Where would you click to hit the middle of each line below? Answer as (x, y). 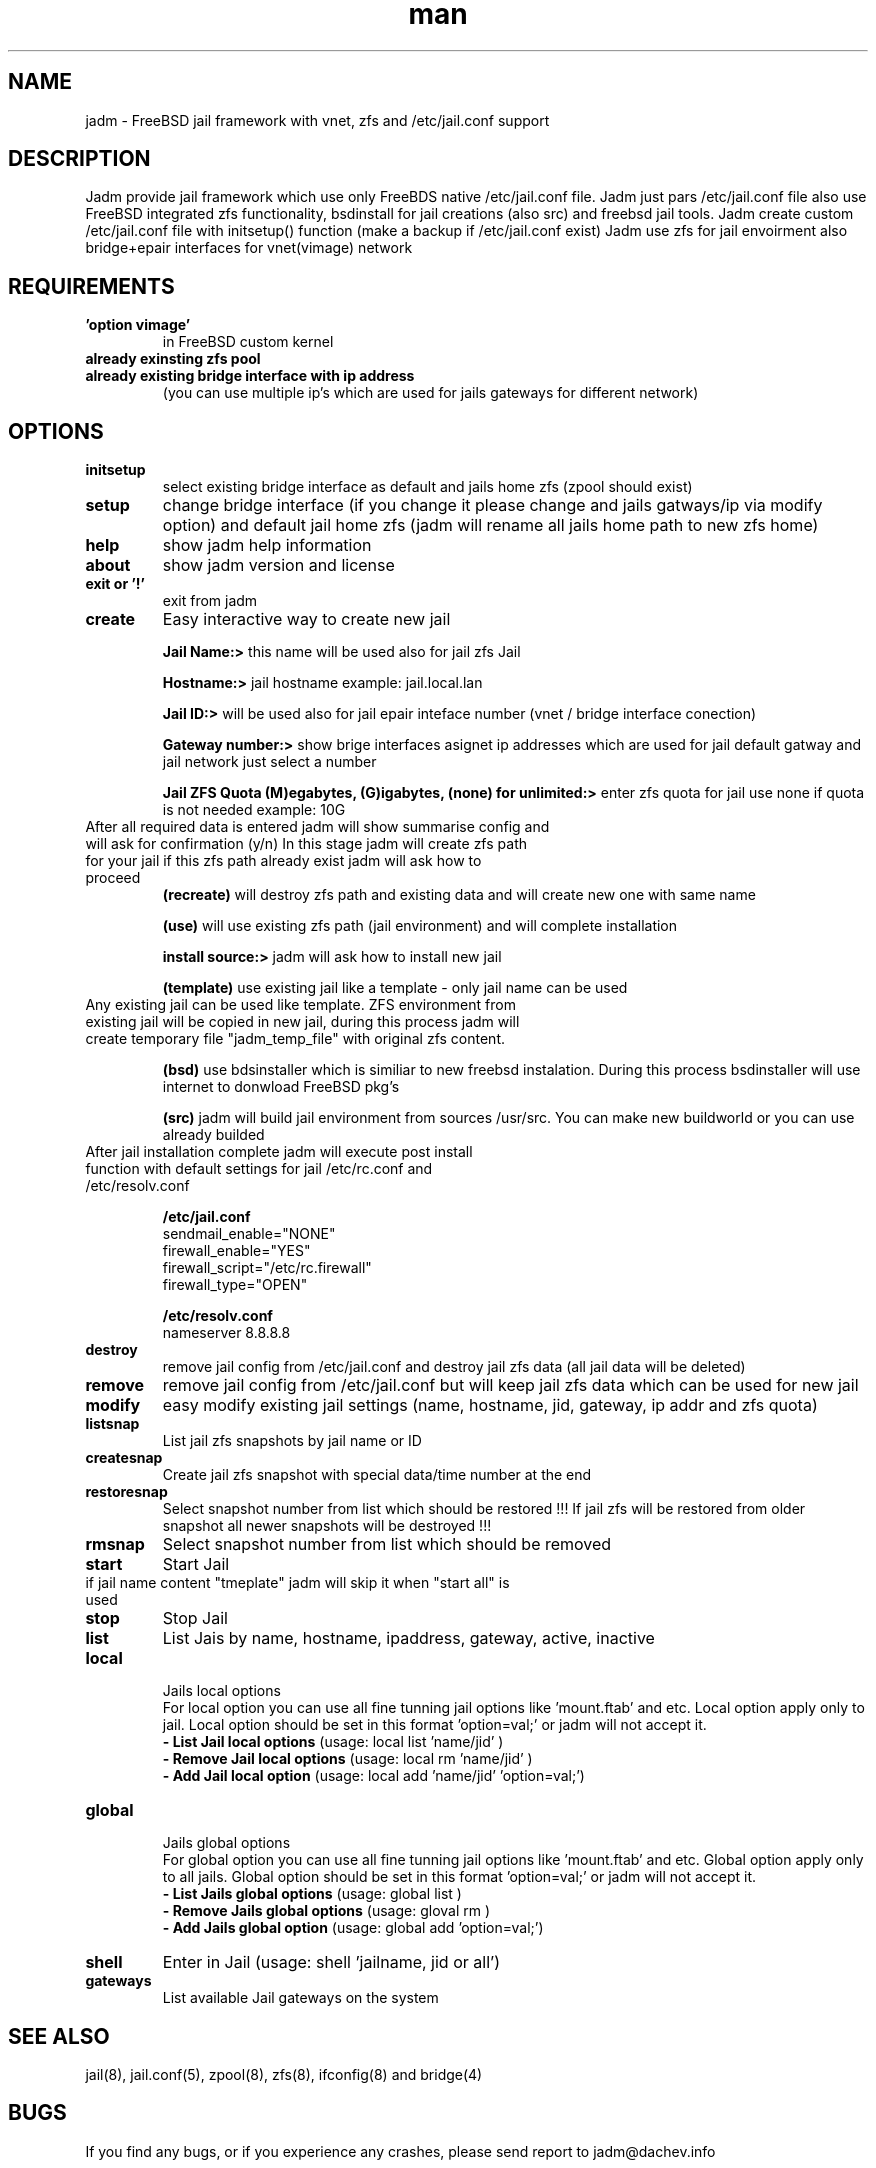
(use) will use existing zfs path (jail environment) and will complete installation (420, 926)
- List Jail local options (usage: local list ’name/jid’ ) (333, 1742)
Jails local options (221, 1691)
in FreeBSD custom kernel (248, 342)
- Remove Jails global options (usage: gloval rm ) (326, 1911)
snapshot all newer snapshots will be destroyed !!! (327, 1526)
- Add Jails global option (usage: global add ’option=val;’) (353, 1928)
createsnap (124, 1458)
